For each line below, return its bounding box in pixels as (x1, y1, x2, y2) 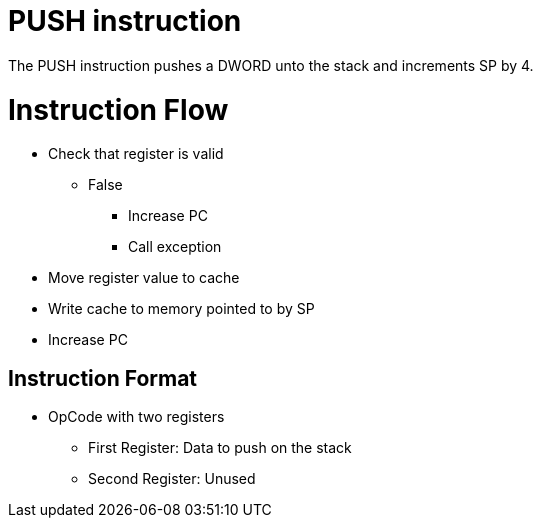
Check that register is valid (48, 145, 224, 163)
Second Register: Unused (88, 470, 256, 488)
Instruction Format (8, 365, 198, 391)
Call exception (128, 238, 222, 256)
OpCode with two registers (48, 408, 225, 426)
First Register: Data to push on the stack (88, 439, 352, 457)
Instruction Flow (8, 92, 229, 127)
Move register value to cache (48, 269, 240, 287)
